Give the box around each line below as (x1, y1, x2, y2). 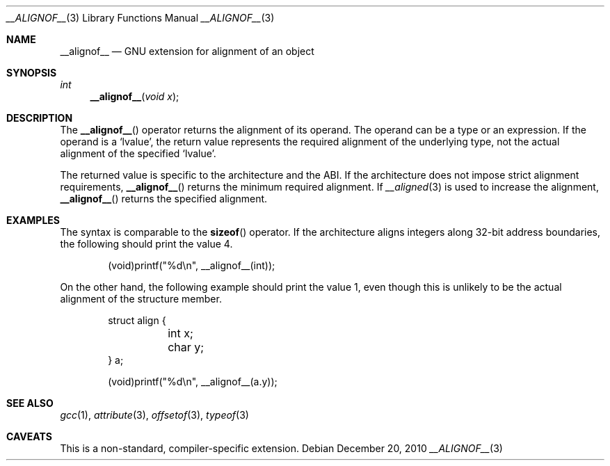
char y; (168, 340, 204, 354)
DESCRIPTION (6, 112, 73, 124)
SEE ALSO (6, 397, 54, 409)
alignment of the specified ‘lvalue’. (60, 147, 216, 159)
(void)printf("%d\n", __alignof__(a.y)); (108, 376, 278, 387)
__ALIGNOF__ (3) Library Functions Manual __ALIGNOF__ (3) (6, 12, 275, 24)
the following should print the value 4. (60, 238, 233, 250)
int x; (168, 326, 193, 340)
